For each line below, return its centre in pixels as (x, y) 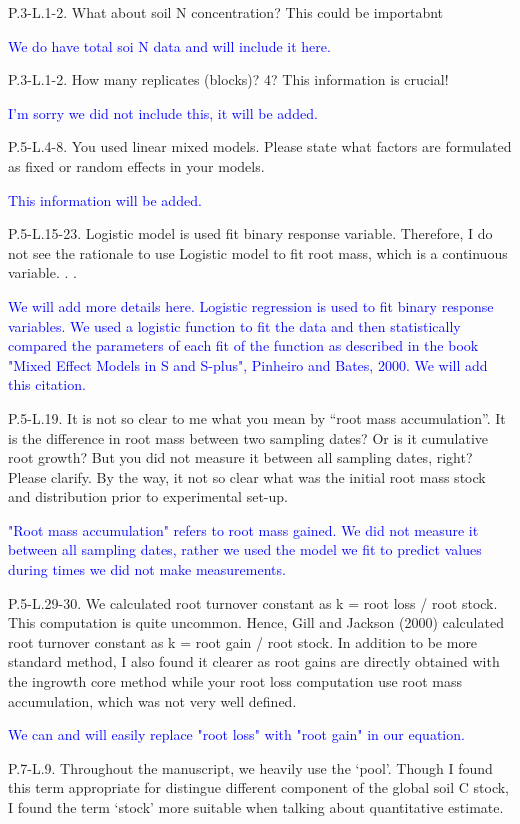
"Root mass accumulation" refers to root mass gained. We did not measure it (243, 529)
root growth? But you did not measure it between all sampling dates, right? (240, 457)
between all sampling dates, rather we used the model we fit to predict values (245, 549)
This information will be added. (105, 199)
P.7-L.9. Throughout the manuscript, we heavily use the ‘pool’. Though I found (250, 767)
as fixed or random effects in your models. (136, 165)
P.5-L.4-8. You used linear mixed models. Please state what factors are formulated (260, 146)
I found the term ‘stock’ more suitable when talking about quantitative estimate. (256, 807)
